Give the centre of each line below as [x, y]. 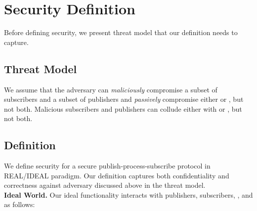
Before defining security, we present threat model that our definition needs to [121, 32]
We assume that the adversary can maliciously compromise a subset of [111, 89]
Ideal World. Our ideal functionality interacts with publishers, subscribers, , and [128, 194]
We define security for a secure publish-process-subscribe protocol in [107, 166]
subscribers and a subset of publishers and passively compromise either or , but [124, 99]
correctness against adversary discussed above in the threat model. [105, 185]
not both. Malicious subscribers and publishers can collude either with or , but [123, 108]
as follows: [20, 204]
